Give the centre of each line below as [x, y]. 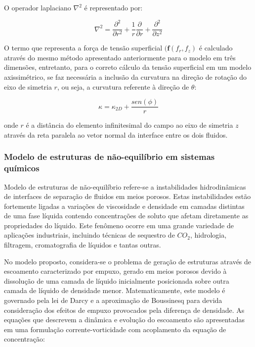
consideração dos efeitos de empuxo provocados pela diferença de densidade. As [124, 310]
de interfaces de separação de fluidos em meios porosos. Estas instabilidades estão [127, 196]
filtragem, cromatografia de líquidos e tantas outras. [83, 245]
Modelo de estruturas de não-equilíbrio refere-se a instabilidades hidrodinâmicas [125, 186]
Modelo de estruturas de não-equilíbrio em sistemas [109, 157]
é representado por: [113, 7]
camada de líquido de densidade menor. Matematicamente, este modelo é [115, 290]
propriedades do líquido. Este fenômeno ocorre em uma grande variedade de [119, 225]
